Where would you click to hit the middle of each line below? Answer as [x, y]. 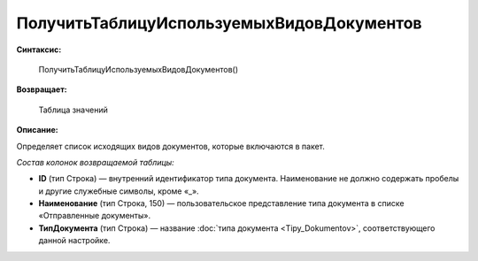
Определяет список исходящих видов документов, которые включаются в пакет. [170, 146]
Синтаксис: [39, 50]
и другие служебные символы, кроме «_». [119, 191]
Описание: [38, 130]
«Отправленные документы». [94, 216]
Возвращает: [42, 89]
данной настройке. [74, 241]
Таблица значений [73, 110]
